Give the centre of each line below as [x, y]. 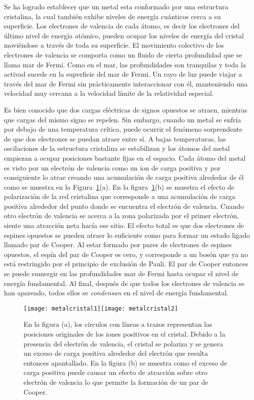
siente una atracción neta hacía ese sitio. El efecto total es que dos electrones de [124, 225]
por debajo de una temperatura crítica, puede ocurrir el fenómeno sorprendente [123, 129]
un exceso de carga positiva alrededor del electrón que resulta [116, 353]
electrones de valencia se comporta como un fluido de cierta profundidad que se [123, 54]
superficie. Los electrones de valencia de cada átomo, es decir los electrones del [122, 26]
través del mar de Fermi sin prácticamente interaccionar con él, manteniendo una [126, 83]
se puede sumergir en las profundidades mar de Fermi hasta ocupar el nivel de [121, 273]
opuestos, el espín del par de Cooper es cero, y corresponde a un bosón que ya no [126, 254]
